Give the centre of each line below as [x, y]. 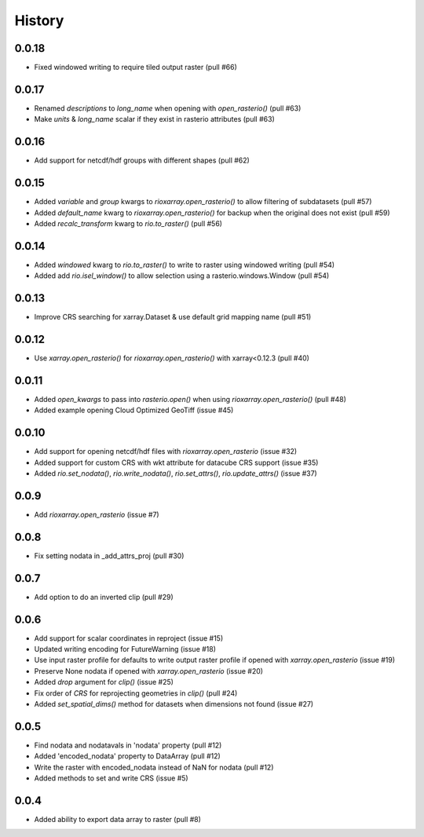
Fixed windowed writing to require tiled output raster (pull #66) [135, 68]
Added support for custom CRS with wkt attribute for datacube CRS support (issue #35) [176, 462]
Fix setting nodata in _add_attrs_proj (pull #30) [109, 556]
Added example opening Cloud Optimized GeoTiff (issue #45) [134, 410]
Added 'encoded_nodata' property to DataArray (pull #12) [128, 756]
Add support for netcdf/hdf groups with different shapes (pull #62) [142, 160]
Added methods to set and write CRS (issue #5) [111, 778]
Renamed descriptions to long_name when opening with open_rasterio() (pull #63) [168, 108]
